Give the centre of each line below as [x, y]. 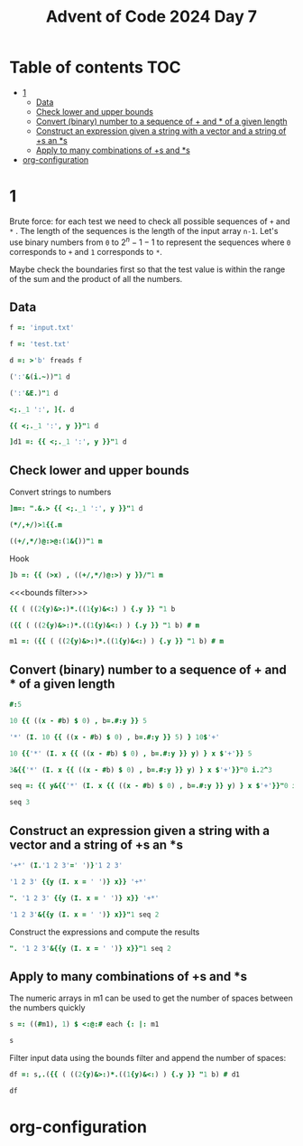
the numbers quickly [47, 1008]
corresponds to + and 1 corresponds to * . [86, 251]
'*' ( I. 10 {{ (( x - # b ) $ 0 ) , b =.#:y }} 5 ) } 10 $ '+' [115, 737]
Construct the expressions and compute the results [105, 932]
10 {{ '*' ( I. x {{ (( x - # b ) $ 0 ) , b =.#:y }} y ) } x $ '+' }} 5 [131, 753]
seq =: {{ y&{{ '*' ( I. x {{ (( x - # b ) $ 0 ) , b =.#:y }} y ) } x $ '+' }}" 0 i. [155, 786]
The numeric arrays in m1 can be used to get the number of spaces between [151, 998]
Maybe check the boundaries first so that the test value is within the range [147, 269]
